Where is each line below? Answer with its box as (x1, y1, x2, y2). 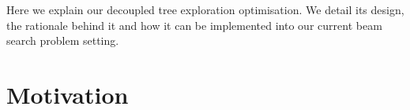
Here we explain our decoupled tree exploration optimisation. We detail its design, (6, 2, 404, 17)
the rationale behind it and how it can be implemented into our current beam (6, 16, 382, 33)
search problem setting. (6, 32, 119, 49)
